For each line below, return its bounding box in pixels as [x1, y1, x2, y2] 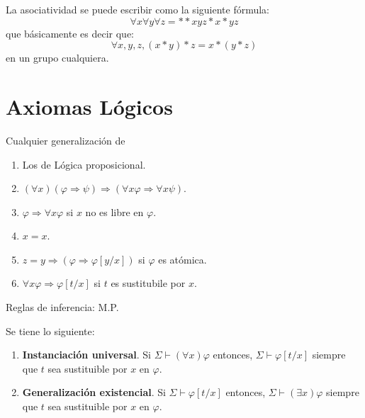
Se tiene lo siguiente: [6, 323, 95, 338]
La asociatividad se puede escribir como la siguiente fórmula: [6, 2, 269, 16]
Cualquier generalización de [6, 132, 125, 147]
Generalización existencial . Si [22, 385, 166, 400]
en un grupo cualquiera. [6, 50, 109, 65]
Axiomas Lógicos [6, 91, 173, 120]
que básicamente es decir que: [6, 26, 134, 40]
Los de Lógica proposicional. [22, 157, 146, 171]
